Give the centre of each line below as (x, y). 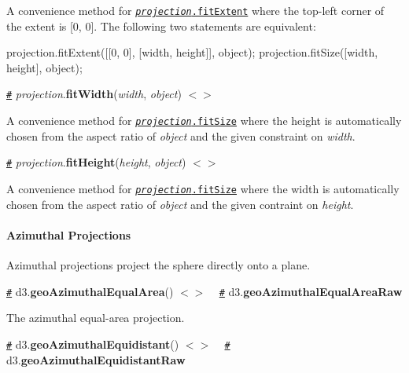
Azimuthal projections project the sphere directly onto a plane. (158, 265)
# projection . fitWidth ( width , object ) (94, 94)
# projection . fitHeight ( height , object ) (96, 162)
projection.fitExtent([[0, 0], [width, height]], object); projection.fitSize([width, (192, 52)
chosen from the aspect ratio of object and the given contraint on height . (180, 204)
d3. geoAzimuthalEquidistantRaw (96, 359)
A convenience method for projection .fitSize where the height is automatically (204, 121)
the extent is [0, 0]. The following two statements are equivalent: (161, 26)
